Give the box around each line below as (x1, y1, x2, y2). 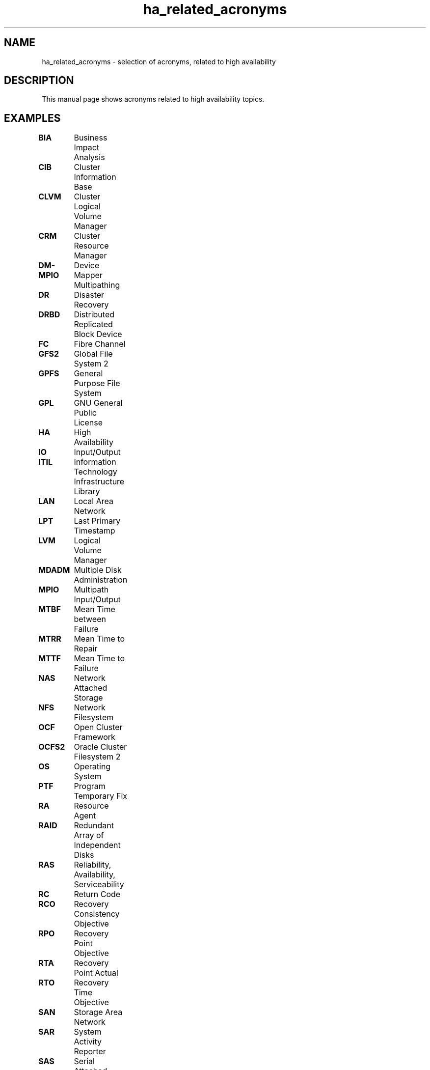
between (74, 614, 106, 624)
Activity (74, 1037, 102, 1047)
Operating (74, 761, 111, 772)
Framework (74, 732, 115, 742)
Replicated (74, 319, 113, 330)
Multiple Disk (74, 565, 122, 575)
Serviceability (74, 879, 124, 890)
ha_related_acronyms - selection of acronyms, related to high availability (42, 57, 276, 66)
